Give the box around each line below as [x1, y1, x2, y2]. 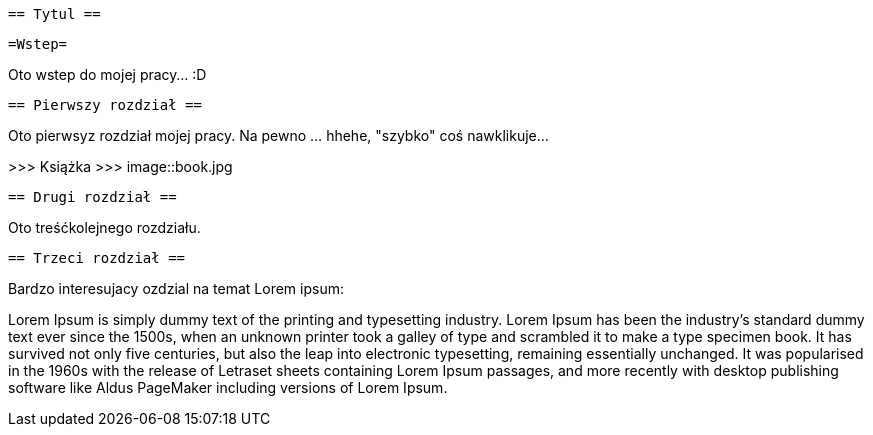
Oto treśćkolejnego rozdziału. [8, 219, 201, 236]
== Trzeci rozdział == [8, 250, 186, 266]
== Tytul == [8, 6, 101, 22]
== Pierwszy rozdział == [8, 97, 202, 113]
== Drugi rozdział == [8, 189, 177, 205]
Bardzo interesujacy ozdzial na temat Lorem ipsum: [8, 280, 344, 297]
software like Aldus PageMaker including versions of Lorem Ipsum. [8, 379, 448, 396]
